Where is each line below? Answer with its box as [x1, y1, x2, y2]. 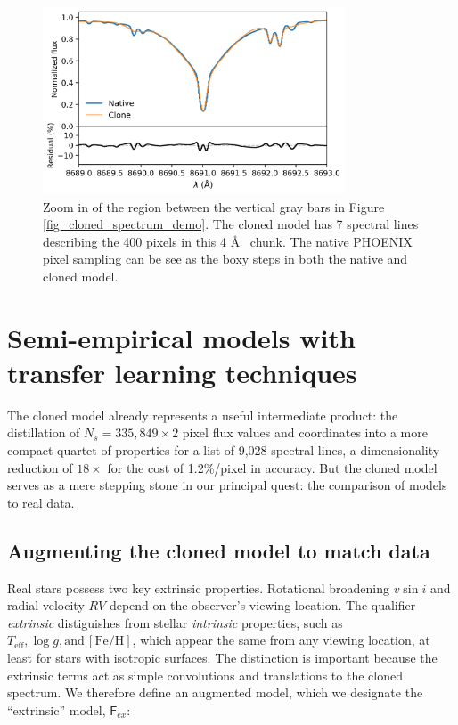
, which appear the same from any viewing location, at [132, 631, 430, 649]
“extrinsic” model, [7, 700, 106, 719]
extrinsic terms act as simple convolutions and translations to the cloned [7, 665, 403, 684]
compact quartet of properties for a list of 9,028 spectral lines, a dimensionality [7, 441, 440, 460]
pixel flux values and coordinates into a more [182, 423, 428, 442]
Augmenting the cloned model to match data [7, 536, 430, 564]
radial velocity [7, 596, 85, 615]
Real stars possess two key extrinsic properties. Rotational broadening [7, 578, 389, 597]
